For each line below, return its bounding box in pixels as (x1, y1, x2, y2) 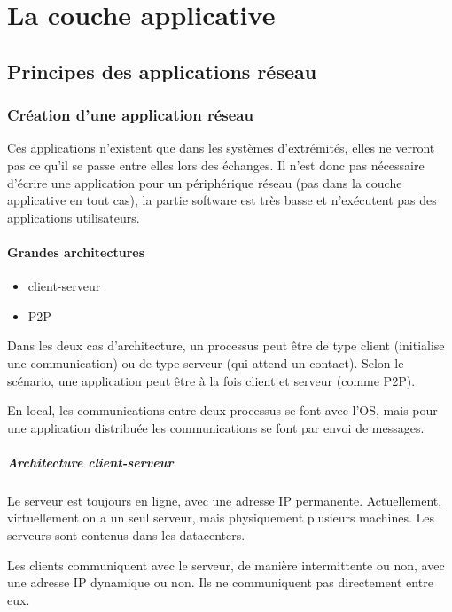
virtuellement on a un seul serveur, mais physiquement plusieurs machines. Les (7, 508, 434, 527)
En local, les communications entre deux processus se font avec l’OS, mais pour (7, 401, 438, 420)
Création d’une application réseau (7, 104, 253, 126)
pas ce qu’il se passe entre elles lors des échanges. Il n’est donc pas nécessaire (7, 155, 425, 174)
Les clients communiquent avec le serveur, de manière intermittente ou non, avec (7, 555, 445, 574)
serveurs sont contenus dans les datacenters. (7, 526, 245, 545)
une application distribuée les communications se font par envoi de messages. (7, 418, 425, 436)
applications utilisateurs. (7, 208, 140, 226)
